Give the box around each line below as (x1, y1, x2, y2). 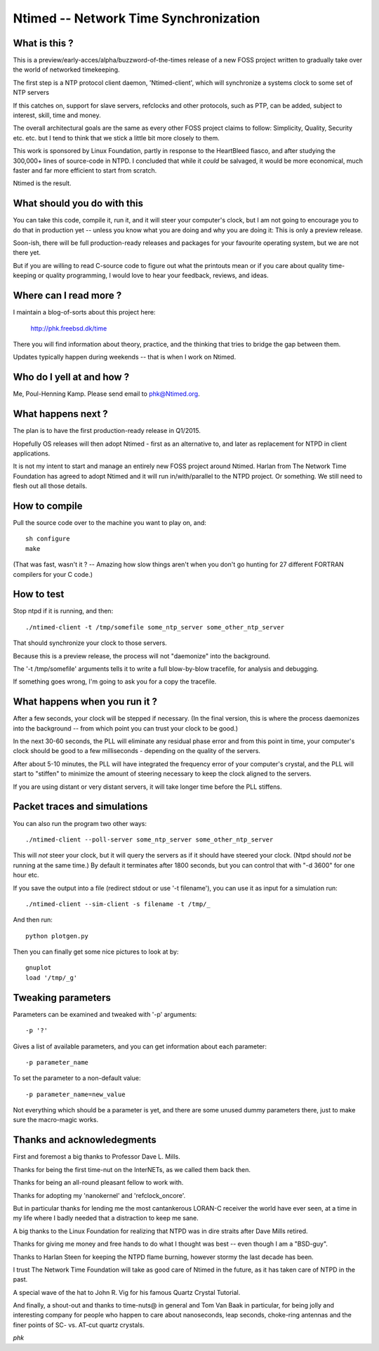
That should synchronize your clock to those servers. (13, 639, 168, 647)
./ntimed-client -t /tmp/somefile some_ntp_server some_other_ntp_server (25, 623, 285, 631)
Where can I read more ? (13, 290, 122, 302)
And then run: (13, 916, 53, 924)
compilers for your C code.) (13, 570, 93, 578)
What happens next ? (13, 408, 108, 420)
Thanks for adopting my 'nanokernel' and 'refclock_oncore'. (13, 1191, 186, 1199)
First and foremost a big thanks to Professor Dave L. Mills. (13, 1152, 180, 1161)
